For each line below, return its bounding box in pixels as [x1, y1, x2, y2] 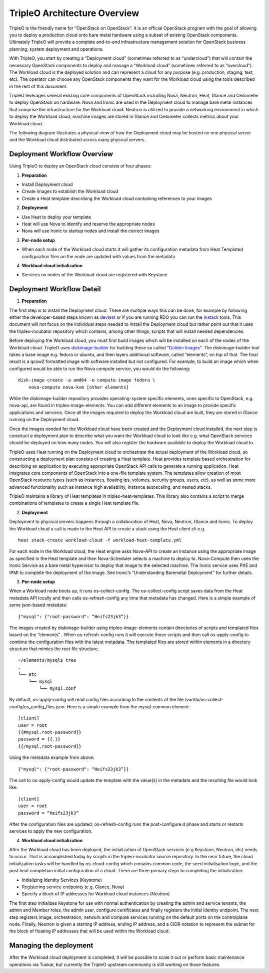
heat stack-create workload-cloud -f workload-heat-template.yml [18, 537, 182, 543]
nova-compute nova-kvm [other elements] [28, 384, 129, 390]
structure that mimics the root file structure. [9, 646, 99, 652]
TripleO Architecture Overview [9, 8, 139, 19]
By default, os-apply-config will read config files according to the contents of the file [9, 697, 184, 703]
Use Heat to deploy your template [21, 214, 91, 220]
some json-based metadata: [9, 602, 67, 608]
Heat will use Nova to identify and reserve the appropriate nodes [21, 221, 155, 227]
